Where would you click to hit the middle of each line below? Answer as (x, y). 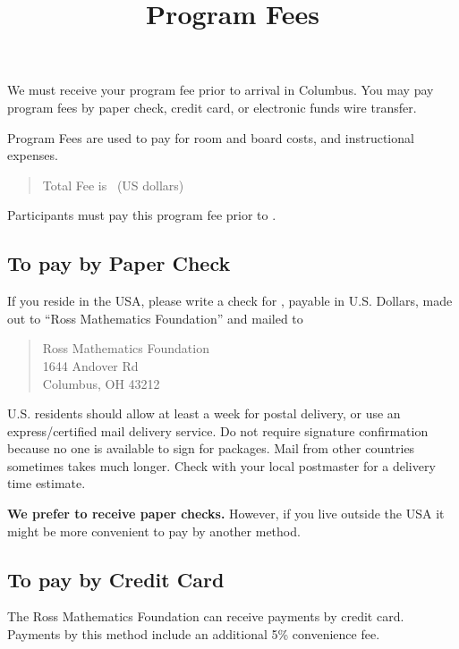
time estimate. (47, 483)
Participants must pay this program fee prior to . (142, 215)
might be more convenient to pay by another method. (154, 531)
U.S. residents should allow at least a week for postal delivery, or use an (204, 413)
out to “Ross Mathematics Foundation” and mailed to (155, 318)
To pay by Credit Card (116, 579)
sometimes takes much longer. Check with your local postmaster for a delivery (221, 465)
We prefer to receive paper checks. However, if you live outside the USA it (226, 514)
